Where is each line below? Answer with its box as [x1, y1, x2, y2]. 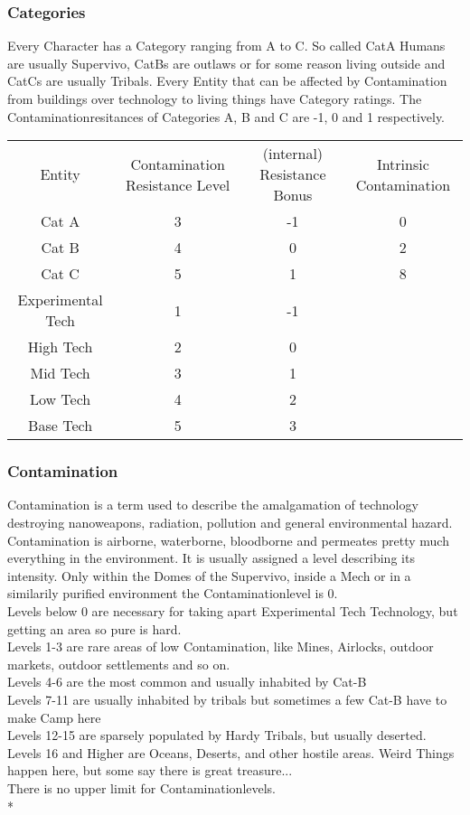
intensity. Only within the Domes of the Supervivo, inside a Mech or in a [7, 566, 411, 585]
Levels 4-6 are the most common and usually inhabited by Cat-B [7, 672, 367, 691]
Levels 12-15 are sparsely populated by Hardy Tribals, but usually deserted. [7, 726, 427, 745]
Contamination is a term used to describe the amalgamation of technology [7, 495, 418, 514]
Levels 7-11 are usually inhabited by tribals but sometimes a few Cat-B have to [7, 689, 447, 708]
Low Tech [29, 389, 91, 410]
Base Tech [28, 415, 93, 436]
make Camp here [7, 707, 101, 726]
